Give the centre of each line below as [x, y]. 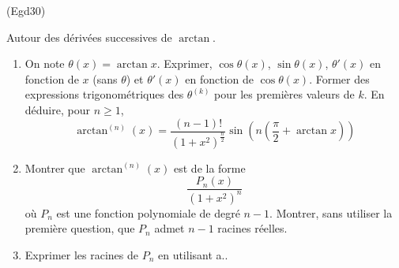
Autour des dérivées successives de [89, 37]
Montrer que [55, 167]
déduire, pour [57, 109]
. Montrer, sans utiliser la [331, 212]
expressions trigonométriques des [104, 94]
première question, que [80, 228]
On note [45, 63]
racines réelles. [252, 228]
